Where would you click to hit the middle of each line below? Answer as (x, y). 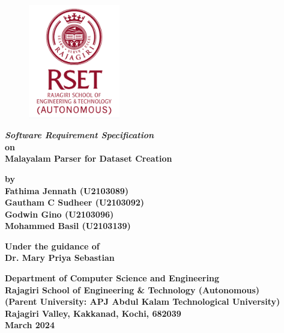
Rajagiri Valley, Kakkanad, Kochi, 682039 (93, 313)
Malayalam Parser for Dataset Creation (89, 158)
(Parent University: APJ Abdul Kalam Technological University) (143, 301)
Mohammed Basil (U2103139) (68, 226)
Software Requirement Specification (80, 135)
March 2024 (30, 325)
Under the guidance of (52, 246)
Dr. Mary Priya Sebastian (60, 258)
